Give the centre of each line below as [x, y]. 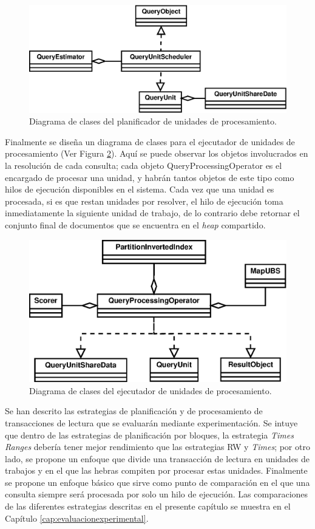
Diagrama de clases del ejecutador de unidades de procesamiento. [151, 390]
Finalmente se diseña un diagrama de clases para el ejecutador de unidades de [150, 141]
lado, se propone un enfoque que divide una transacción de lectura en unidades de [157, 458]
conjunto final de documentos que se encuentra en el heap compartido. [135, 224]
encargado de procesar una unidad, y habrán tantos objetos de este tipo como [150, 177]
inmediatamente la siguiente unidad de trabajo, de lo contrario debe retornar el [152, 213]
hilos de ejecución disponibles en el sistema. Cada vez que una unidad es [140, 189]
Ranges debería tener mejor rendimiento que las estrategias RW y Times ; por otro [157, 447]
